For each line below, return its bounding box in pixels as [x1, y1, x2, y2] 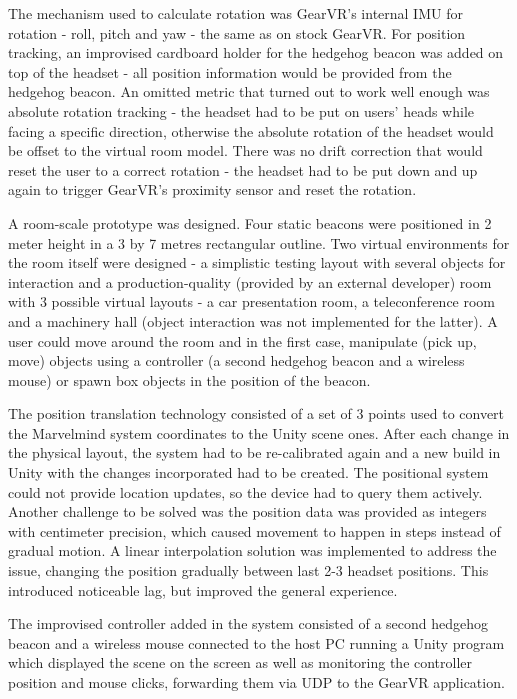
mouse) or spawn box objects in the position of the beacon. [8, 369, 371, 390]
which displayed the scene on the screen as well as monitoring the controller [8, 652, 473, 673]
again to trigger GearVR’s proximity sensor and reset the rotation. [8, 179, 417, 200]
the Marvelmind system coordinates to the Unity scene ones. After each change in [8, 422, 510, 443]
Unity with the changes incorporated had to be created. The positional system [8, 462, 489, 483]
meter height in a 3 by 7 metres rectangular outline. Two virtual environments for [8, 232, 510, 253]
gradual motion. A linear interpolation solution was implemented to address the [8, 540, 497, 561]
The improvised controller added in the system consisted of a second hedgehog [8, 613, 489, 634]
